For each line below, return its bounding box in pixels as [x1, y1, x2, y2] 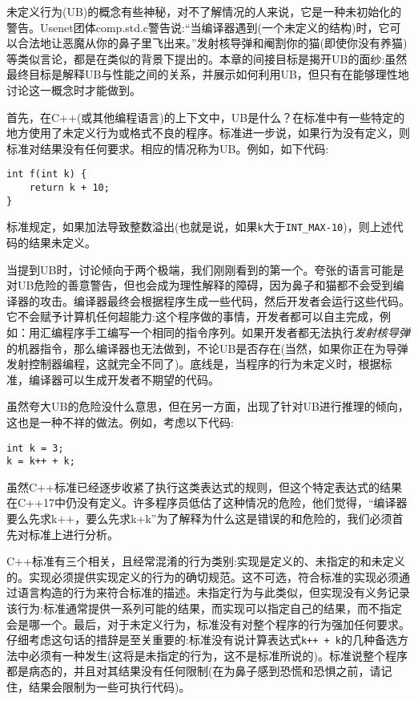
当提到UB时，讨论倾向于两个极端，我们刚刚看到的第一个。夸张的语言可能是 [6, 261, 404, 278]
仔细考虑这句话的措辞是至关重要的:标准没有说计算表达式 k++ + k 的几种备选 [6, 631, 398, 648]
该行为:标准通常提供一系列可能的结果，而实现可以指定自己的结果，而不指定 [6, 599, 402, 616]
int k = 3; [6, 442, 64, 454]
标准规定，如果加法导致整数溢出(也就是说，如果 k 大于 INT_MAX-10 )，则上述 [6, 218, 392, 235]
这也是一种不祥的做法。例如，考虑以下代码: [6, 413, 234, 430]
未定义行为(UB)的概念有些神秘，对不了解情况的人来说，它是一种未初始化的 [6, 3, 402, 19]
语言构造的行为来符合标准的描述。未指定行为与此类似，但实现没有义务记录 [17, 584, 410, 601]
